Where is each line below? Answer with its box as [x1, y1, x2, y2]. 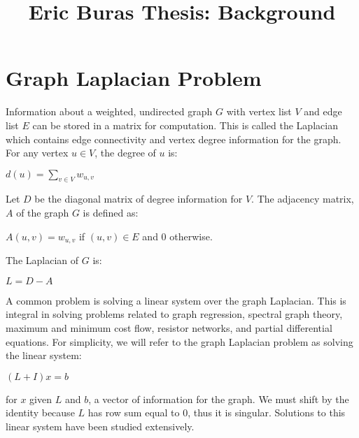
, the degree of [94, 145, 156, 160]
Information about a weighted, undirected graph [6, 104, 213, 119]
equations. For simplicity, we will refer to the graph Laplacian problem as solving [6, 334, 353, 349]
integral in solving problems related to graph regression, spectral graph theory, [6, 307, 343, 321]
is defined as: [83, 205, 139, 220]
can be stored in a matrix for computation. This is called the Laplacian [32, 117, 338, 132]
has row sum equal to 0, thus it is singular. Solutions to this [87, 405, 346, 420]
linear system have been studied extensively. [6, 418, 195, 433]
